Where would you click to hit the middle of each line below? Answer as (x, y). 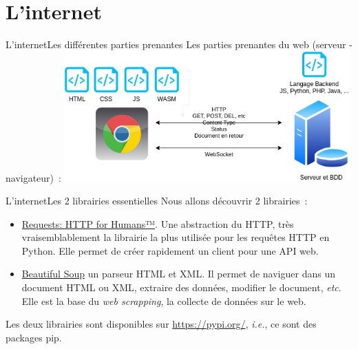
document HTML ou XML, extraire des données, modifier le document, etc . (181, 287)
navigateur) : (33, 177)
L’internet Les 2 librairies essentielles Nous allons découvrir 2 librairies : (157, 200)
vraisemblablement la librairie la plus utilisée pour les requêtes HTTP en (176, 237)
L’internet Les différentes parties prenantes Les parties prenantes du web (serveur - (179, 44)
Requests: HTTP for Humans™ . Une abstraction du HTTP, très (158, 223)
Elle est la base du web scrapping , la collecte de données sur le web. (164, 300)
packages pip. (34, 337)
